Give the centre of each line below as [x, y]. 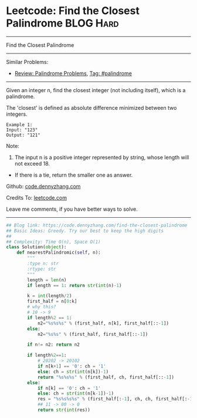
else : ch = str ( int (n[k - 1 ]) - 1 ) [76, 394]
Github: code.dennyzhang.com [43, 186]
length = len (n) [47, 280]
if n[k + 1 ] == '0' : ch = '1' [72, 366]
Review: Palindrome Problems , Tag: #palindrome [73, 73]
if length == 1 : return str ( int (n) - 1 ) [74, 285]
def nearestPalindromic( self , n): [59, 253]
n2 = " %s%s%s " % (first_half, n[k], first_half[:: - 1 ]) [103, 323]
